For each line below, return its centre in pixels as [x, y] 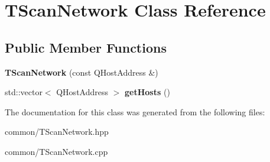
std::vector [24, 92]
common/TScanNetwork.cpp [56, 151]
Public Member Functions [86, 47]
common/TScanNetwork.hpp [57, 132]
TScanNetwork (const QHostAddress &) [82, 72]
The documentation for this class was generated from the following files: [135, 111]
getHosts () [147, 92]
